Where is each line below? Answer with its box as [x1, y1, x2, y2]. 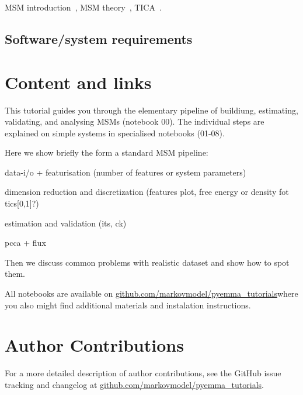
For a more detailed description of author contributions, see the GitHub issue [5, 367, 281, 379]
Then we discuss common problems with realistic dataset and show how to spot [5, 256, 290, 268]
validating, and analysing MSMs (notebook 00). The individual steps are [5, 115, 264, 128]
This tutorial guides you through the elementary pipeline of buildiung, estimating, [5, 104, 298, 116]
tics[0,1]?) [5, 197, 39, 209]
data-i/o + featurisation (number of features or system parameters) [5, 166, 246, 178]
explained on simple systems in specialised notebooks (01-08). [5, 126, 225, 139]
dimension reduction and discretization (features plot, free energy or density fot [5, 186, 289, 198]
